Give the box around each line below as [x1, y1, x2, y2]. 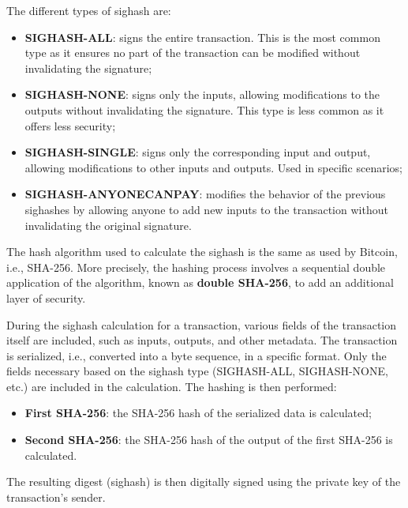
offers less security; [24, 117, 116, 134]
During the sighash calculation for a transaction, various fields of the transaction [6, 316, 397, 333]
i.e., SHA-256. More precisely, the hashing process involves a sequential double [6, 258, 386, 275]
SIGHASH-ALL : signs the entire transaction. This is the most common [24, 28, 380, 45]
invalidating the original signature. [24, 216, 192, 233]
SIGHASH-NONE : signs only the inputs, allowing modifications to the [24, 86, 380, 103]
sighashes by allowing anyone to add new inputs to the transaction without [24, 201, 388, 217]
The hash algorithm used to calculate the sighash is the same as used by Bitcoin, [6, 243, 398, 260]
